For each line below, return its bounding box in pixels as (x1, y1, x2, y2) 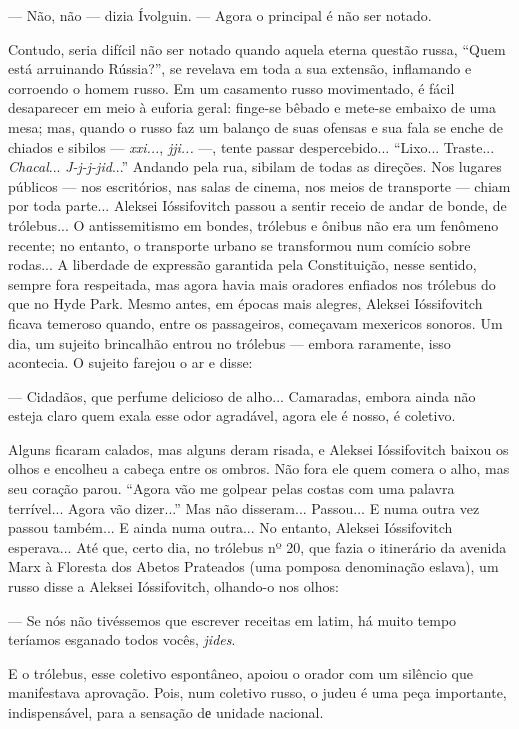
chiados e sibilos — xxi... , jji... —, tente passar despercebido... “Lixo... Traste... (8, 136, 495, 157)
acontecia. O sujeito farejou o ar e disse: (8, 352, 253, 373)
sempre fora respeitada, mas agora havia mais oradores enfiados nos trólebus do (8, 273, 496, 294)
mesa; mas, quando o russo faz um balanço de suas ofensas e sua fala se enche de (8, 116, 503, 137)
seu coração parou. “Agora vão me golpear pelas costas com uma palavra (8, 478, 455, 499)
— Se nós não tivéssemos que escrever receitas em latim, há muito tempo (8, 609, 457, 630)
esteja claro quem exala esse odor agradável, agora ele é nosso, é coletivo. (8, 405, 456, 426)
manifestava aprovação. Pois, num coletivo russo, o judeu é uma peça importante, (8, 682, 507, 703)
